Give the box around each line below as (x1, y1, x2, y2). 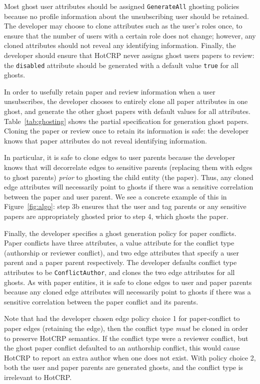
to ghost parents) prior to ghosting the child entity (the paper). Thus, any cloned (4, 171, 253, 182)
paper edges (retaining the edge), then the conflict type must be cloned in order (4, 323, 248, 333)
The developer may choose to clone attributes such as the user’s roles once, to (4, 20, 242, 31)
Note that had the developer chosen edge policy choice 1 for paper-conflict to (4, 313, 240, 323)
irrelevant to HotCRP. (4, 371, 72, 382)
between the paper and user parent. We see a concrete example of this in (4, 191, 227, 201)
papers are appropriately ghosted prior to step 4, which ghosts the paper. (4, 211, 228, 221)
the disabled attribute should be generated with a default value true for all (4, 59, 238, 70)
